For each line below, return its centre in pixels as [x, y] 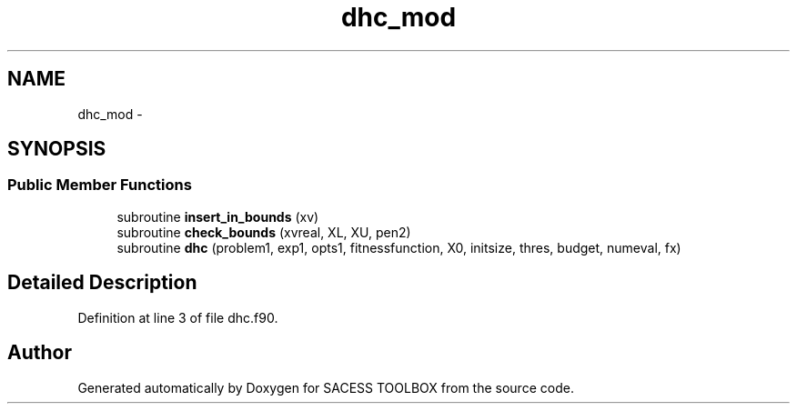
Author [40, 353]
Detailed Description [102, 283]
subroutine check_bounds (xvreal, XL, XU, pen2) [264, 232]
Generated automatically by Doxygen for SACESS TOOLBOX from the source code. [326, 387]
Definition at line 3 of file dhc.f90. [178, 317]
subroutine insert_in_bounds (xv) [218, 216]
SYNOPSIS [57, 149]
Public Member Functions [100, 185]
